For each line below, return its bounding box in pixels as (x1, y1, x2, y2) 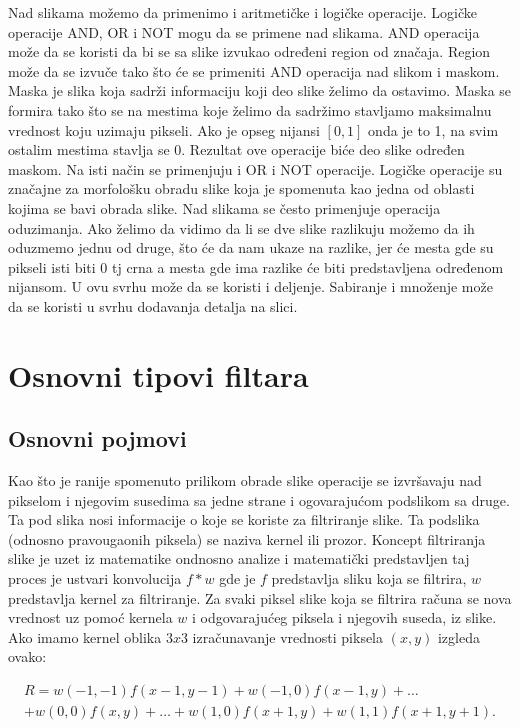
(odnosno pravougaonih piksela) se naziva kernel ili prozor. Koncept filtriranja (8, 528, 486, 549)
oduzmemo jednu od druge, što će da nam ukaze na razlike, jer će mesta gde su (8, 237, 494, 258)
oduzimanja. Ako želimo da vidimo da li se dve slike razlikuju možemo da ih (8, 217, 475, 238)
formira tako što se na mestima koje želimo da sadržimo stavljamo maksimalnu (8, 99, 492, 120)
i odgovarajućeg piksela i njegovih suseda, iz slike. (192, 607, 497, 628)
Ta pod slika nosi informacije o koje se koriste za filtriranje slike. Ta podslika (8, 509, 480, 530)
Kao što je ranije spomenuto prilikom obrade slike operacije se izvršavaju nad (8, 470, 482, 491)
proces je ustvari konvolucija (8, 568, 182, 589)
